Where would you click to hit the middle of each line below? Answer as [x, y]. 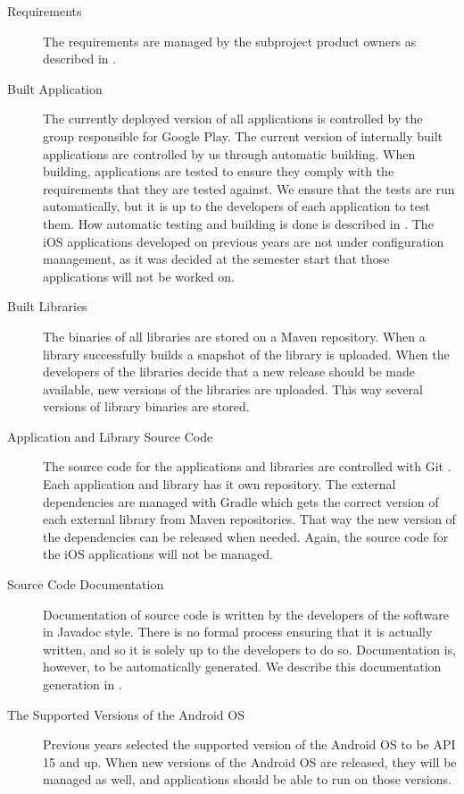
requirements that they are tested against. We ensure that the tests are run [249, 188]
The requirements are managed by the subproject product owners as [230, 41]
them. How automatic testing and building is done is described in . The [238, 223]
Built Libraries [47, 306]
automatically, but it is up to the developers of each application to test [236, 206]
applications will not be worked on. [139, 276]
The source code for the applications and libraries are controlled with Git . [247, 466]
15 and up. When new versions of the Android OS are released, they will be [250, 761]
